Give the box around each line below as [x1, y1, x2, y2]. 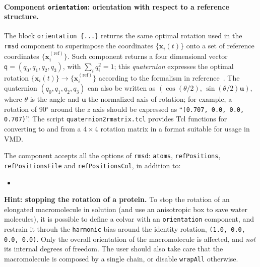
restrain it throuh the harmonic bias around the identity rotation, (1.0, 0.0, [4, 224, 245, 234]
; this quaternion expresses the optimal [114, 61, 234, 71]
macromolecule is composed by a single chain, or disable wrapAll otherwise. [4, 253, 238, 263]
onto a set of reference [186, 40, 254, 51]
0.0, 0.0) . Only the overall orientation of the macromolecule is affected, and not [4, 233, 256, 244]
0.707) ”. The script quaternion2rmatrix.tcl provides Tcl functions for [4, 113, 227, 124]
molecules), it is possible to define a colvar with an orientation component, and [4, 214, 254, 224]
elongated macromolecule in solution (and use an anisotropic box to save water [4, 204, 248, 214]
